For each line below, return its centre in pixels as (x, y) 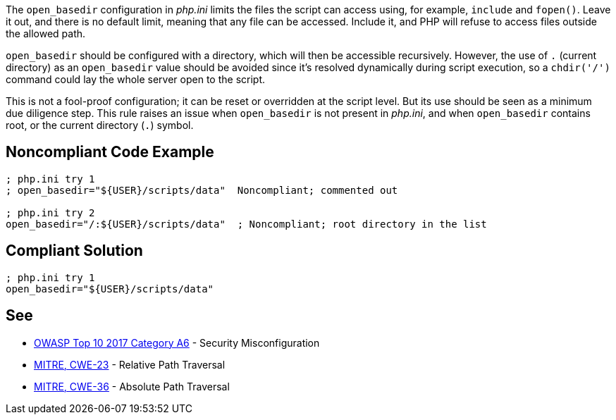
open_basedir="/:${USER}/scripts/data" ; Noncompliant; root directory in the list (246, 224)
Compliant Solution (74, 251)
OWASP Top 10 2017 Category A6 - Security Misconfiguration (177, 342)
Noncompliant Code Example (110, 152)
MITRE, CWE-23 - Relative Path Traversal (130, 364)
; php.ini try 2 (50, 212)
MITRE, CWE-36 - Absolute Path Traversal (132, 386)
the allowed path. (46, 33)
